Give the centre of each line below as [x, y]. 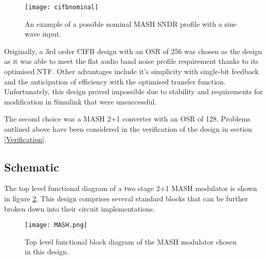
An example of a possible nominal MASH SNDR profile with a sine [131, 23]
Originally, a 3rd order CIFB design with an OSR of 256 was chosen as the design [133, 51]
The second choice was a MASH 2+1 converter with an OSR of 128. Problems [127, 119]
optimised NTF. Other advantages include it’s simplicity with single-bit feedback [131, 71]
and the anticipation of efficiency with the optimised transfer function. [115, 81]
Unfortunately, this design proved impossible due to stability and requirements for [133, 91]
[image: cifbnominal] [62, 7]
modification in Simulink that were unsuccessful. [81, 101]
